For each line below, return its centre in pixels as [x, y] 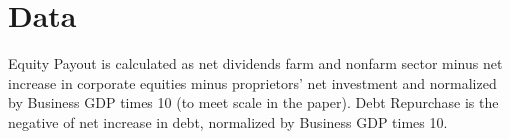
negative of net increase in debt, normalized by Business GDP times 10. [228, 121]
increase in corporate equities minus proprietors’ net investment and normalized [252, 82]
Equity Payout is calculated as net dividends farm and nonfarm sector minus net [255, 63]
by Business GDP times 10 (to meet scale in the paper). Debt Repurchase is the [253, 102]
